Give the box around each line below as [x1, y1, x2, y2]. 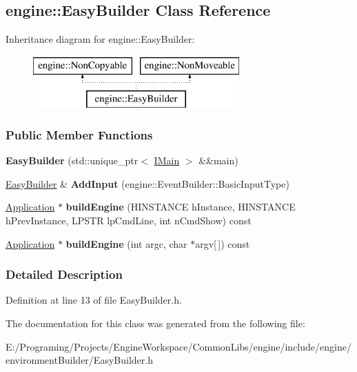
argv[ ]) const [195, 236, 250, 251]
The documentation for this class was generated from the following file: [6, 315, 305, 330]
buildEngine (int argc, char [65, 236, 187, 251]
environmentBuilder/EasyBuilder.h [6, 353, 153, 367]
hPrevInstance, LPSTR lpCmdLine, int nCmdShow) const [6, 213, 252, 227]
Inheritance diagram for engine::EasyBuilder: [6, 32, 195, 46]
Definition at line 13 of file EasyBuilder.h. [6, 293, 182, 307]
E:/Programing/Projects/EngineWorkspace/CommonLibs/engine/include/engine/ [6, 339, 351, 353]
